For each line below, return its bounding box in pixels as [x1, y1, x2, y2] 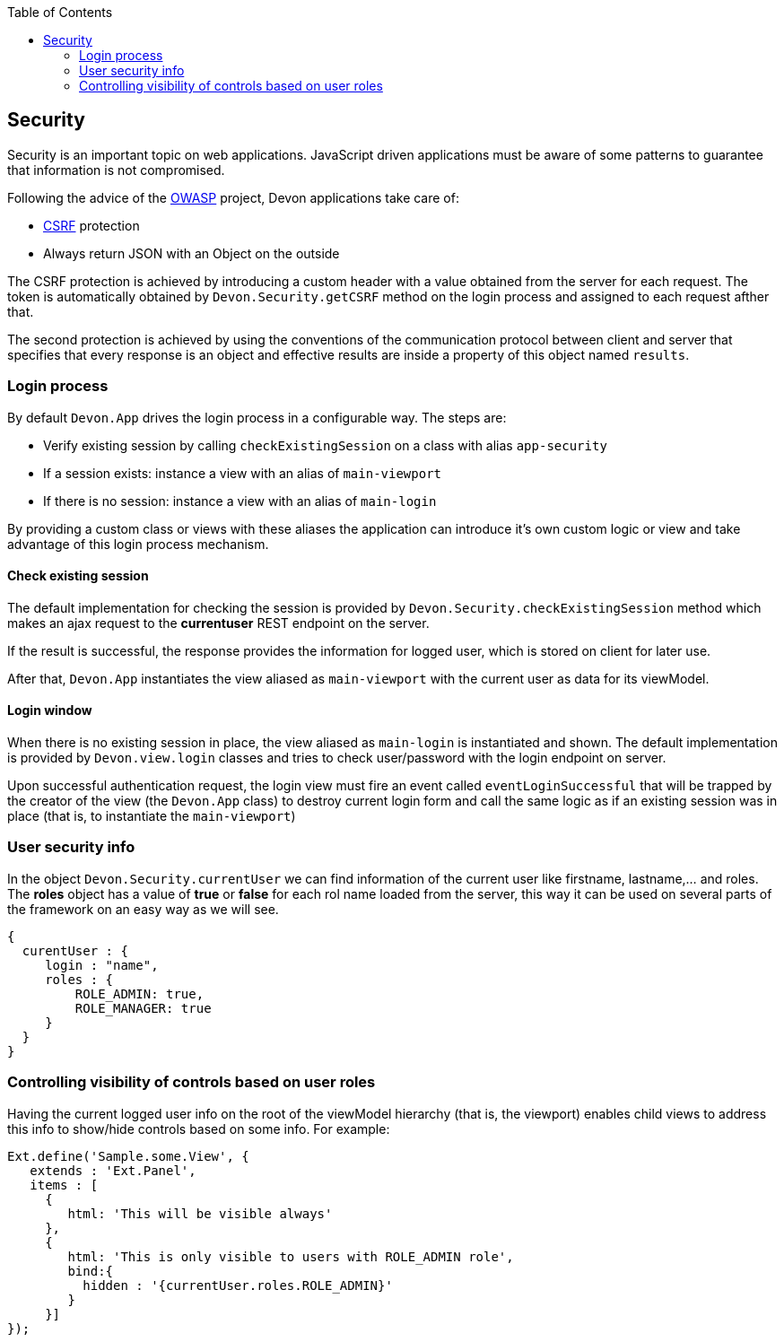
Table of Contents [7, 4, 113, 20]
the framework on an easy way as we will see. [7, 901, 279, 917]
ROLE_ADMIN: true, [74, 986, 205, 1001]
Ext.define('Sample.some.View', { [7, 1148, 249, 1163]
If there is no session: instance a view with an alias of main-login [43, 492, 437, 509]
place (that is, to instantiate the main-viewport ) [7, 808, 296, 824]
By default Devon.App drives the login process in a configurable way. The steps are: [7, 409, 507, 425]
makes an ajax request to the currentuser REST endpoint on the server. [7, 614, 430, 631]
